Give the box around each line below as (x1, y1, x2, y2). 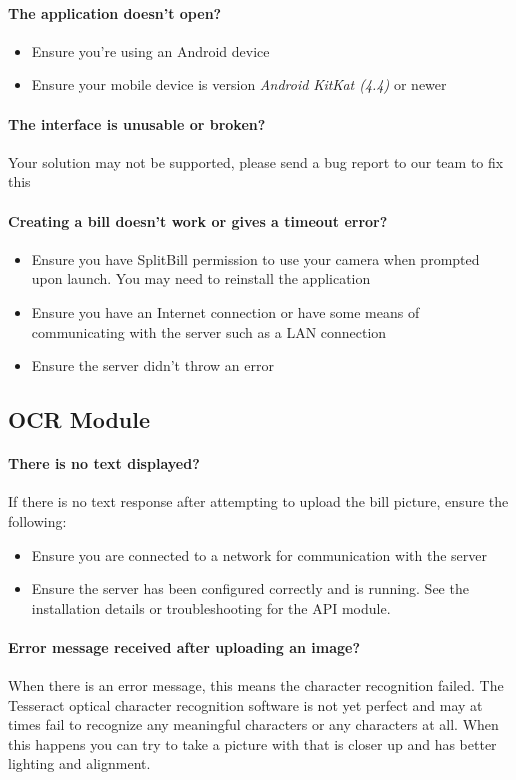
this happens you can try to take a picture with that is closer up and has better (8, 733, 497, 754)
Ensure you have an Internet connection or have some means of (31, 301, 420, 322)
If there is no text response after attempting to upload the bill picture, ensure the (8, 491, 509, 512)
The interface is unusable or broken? (8, 113, 266, 134)
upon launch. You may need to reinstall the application (31, 268, 371, 289)
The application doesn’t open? (8, 2, 222, 23)
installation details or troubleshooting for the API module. (31, 597, 391, 618)
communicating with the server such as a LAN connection (31, 321, 387, 342)
